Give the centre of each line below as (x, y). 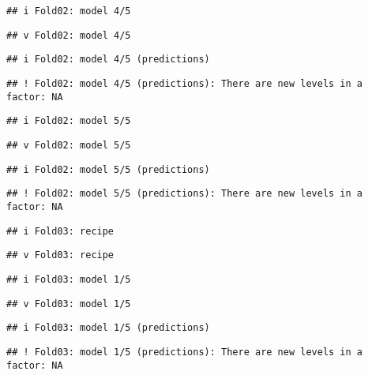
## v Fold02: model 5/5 (69, 145)
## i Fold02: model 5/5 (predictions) (108, 169)
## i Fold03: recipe (60, 231)
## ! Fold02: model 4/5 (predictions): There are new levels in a (185, 83)
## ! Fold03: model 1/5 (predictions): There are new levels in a (185, 352)
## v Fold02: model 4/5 (69, 35)
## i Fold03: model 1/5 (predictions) (108, 328)
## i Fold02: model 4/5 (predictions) (108, 60)
